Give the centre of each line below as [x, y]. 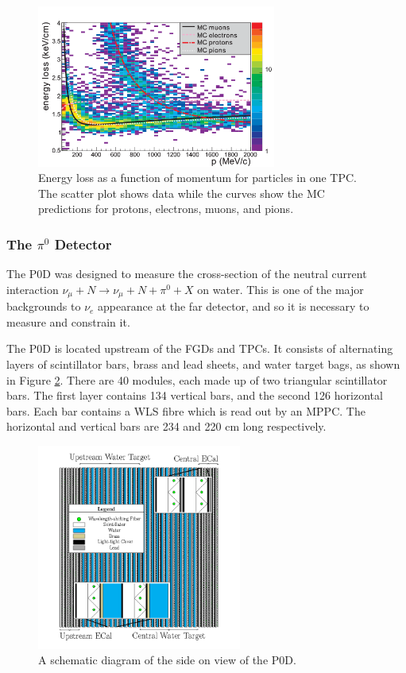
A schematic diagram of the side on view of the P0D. [167, 660]
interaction [33, 289]
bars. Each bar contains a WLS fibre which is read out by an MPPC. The [186, 410]
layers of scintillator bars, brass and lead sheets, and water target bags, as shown [203, 364]
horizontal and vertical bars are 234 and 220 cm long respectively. [166, 426]
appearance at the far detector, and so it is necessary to [234, 306]
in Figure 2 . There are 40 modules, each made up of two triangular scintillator [197, 379]
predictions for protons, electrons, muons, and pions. [166, 209]
